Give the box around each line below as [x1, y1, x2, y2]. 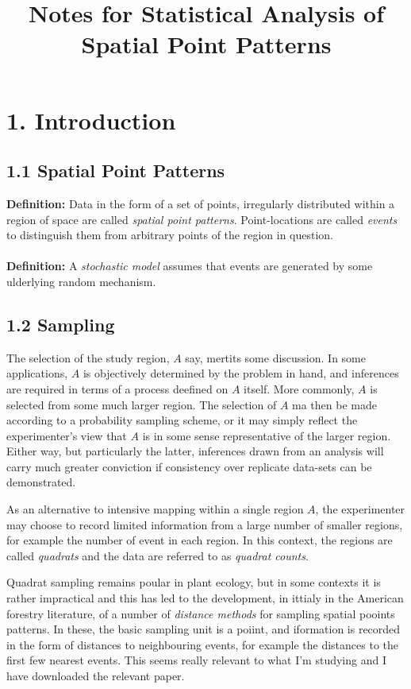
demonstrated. [6, 474, 76, 490]
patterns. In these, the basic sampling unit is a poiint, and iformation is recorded [6, 621, 401, 637]
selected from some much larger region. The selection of [6, 396, 277, 412]
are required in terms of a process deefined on [6, 380, 229, 397]
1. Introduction [6, 103, 176, 136]
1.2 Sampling [6, 312, 115, 336]
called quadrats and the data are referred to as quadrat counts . [6, 547, 309, 563]
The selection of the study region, [6, 349, 170, 366]
